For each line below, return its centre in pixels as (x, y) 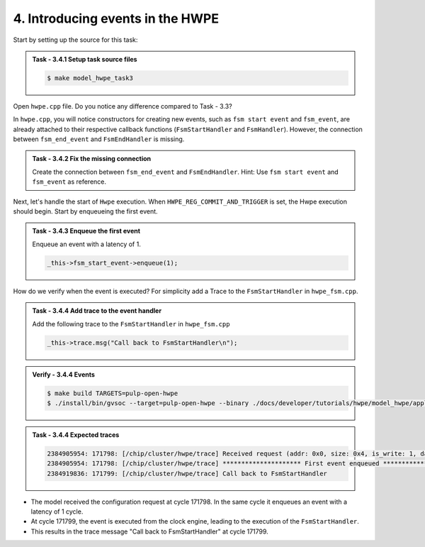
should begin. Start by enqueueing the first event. (86, 211)
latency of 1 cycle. (57, 512)
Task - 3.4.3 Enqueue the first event (86, 231)
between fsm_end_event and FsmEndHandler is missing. (99, 139)
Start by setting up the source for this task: (75, 40)
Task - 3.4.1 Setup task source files (85, 59)
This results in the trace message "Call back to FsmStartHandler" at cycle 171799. (149, 531)
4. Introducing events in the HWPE (116, 18)
